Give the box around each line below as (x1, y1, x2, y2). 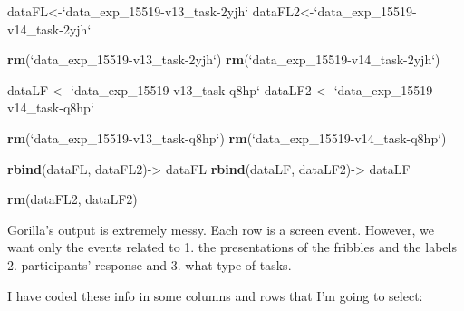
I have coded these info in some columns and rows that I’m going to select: (7, 286, 423, 305)
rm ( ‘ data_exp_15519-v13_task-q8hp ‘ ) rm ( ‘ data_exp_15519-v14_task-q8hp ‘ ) (7, 128, 447, 147)
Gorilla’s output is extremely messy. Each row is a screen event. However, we (7, 219, 435, 238)
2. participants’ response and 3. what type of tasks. (7, 255, 292, 274)
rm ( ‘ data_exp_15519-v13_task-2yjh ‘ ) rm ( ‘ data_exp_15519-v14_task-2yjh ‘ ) (7, 50, 440, 69)
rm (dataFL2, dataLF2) (7, 190, 138, 209)
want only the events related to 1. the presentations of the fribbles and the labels (7, 238, 457, 257)
